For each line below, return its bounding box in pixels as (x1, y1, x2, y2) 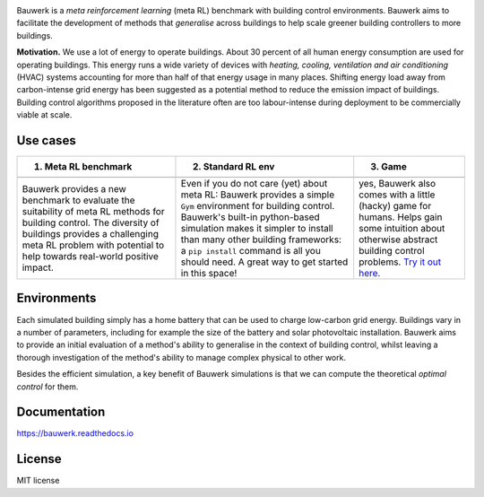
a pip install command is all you (180, 245, 322, 257)
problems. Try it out (359, 256, 442, 268)
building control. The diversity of (22, 216, 160, 229)
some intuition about (359, 222, 445, 235)
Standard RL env (203, 161, 275, 173)
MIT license (16, 475, 60, 486)
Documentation (16, 405, 106, 420)
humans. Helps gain (359, 211, 443, 223)
